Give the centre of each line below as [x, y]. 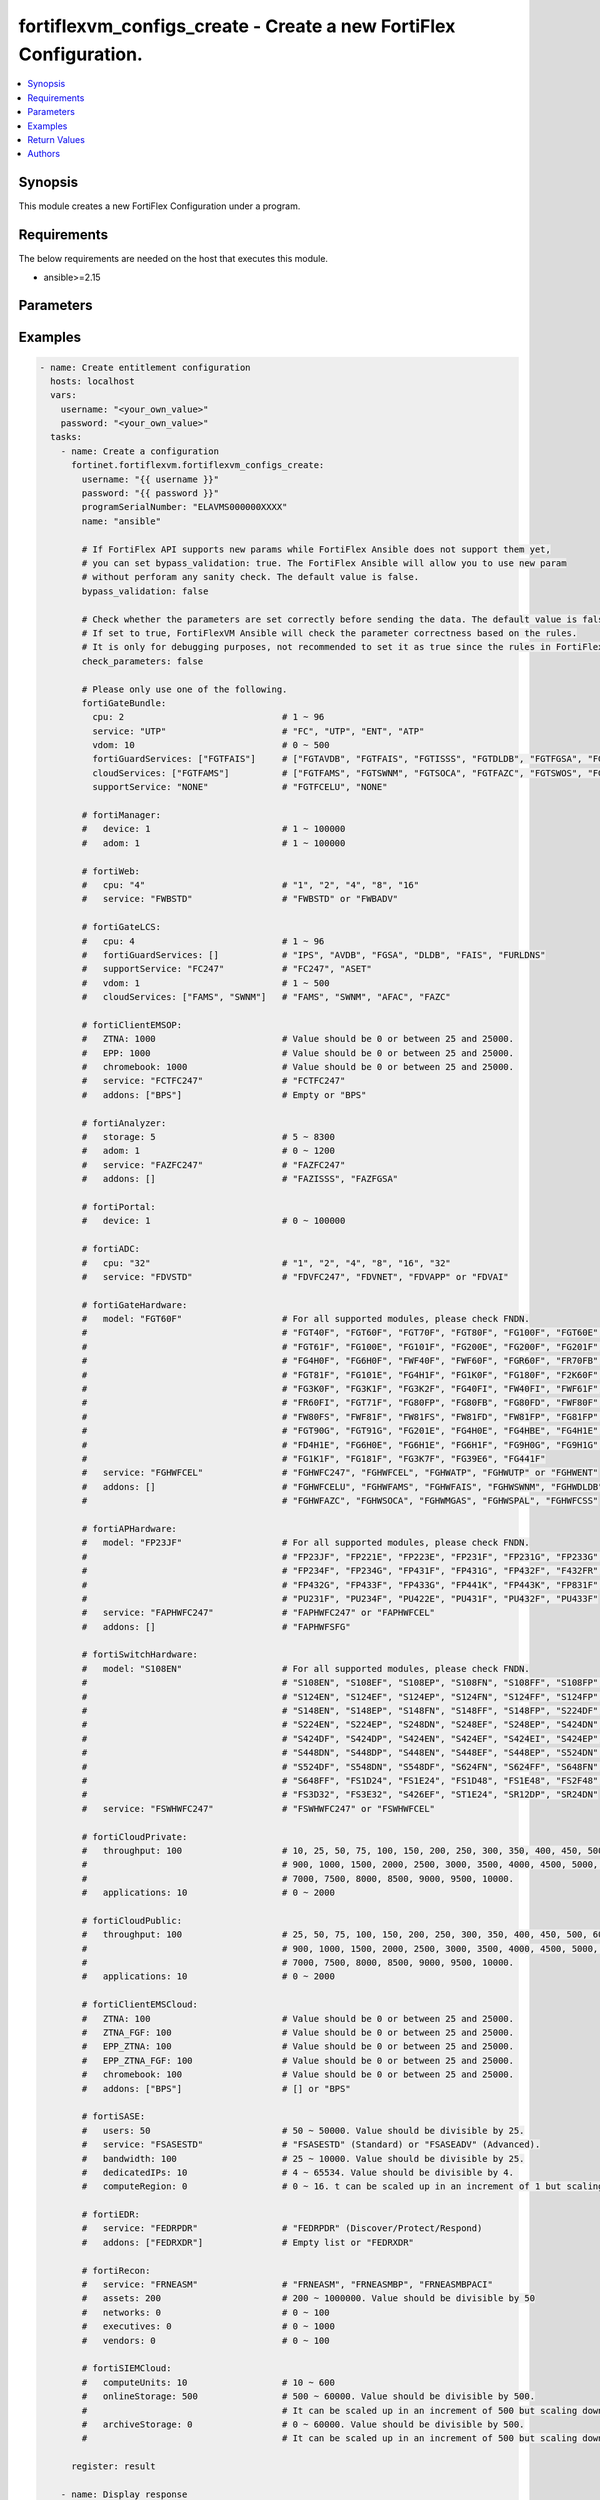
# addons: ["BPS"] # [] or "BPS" [216, 2088]
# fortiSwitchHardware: [140, 1654]
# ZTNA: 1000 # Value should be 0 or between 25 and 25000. [298, 1039]
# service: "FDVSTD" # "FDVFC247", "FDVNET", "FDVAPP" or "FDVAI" [295, 1276]
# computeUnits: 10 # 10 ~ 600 [208, 2382]
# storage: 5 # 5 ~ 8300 [208, 1136]
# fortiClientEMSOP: [132, 1024]
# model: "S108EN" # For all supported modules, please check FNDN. [305, 1668]
